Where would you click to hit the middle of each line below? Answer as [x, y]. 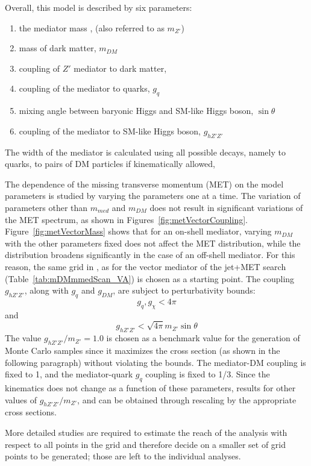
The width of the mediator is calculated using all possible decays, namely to [145, 152]
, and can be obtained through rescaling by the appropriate [187, 399]
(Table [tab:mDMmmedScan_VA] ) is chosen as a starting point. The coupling [150, 278]
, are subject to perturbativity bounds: [184, 290]
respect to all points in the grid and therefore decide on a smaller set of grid [146, 444]
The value [23, 338]
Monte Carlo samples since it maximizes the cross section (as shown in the [143, 351]
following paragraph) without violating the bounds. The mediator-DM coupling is [155, 362]
